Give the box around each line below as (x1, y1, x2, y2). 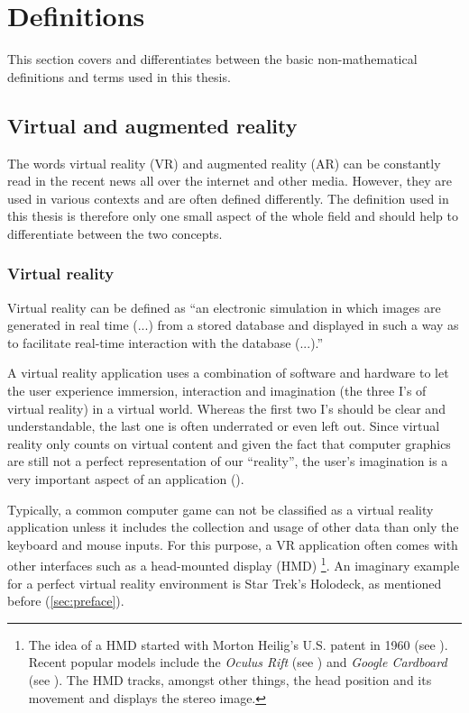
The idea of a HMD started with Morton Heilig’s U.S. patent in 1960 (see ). (28, 635, 448, 654)
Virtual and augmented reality (7, 111, 298, 139)
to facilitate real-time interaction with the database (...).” (7, 333, 324, 352)
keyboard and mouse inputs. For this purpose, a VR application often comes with (7, 535, 458, 553)
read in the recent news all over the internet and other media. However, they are (7, 171, 453, 190)
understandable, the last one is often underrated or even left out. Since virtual (7, 416, 440, 435)
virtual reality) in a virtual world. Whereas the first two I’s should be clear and (7, 398, 446, 417)
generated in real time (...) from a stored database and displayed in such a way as (7, 315, 459, 334)
